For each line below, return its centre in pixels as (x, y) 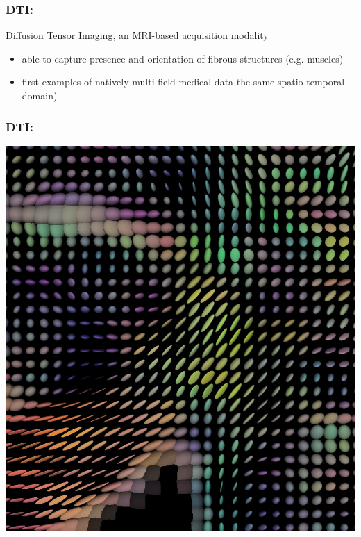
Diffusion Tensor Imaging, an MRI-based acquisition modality (137, 35)
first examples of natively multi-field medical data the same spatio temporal (183, 82)
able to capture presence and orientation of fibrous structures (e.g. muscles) (183, 58)
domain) (40, 95)
